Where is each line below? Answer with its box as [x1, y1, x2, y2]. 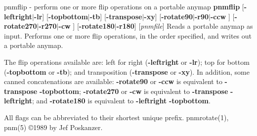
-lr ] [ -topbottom [34, 11, 88, 21]
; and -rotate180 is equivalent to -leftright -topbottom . [32, 95, 211, 106]
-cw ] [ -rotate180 [58, 21, 115, 31]
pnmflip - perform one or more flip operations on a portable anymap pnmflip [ [4, 1, 244, 11]
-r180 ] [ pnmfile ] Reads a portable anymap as [116, 21, 253, 31]
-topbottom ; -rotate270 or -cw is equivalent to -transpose [39, 86, 228, 96]
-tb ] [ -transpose [89, 11, 142, 21]
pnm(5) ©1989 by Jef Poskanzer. [4, 122, 103, 132]
